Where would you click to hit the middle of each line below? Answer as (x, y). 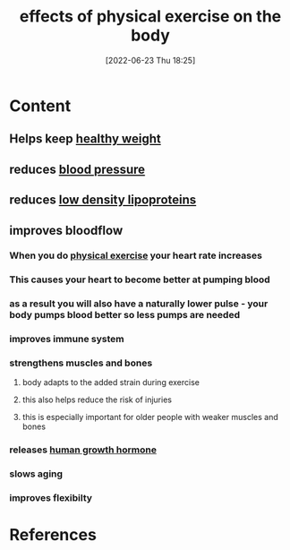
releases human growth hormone (83, 450)
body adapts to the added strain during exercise (111, 382)
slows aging (36, 474)
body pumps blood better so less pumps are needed (124, 315)
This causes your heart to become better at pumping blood (140, 279)
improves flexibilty (51, 498)
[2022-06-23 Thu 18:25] (150, 60)
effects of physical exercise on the (150, 17)
